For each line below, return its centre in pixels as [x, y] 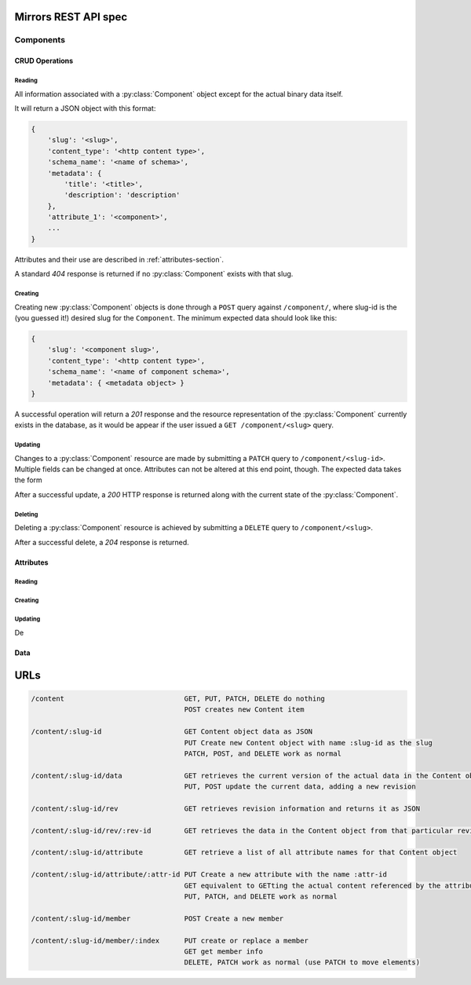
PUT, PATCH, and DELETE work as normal [261, 896]
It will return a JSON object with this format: [85, 108]
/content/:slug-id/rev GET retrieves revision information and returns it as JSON [225, 808]
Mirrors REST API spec [71, 17]
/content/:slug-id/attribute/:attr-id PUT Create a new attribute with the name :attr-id [209, 875]
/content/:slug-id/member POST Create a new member [157, 918]
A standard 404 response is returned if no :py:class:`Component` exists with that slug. [154, 274]
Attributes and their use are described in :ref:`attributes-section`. [119, 259]
